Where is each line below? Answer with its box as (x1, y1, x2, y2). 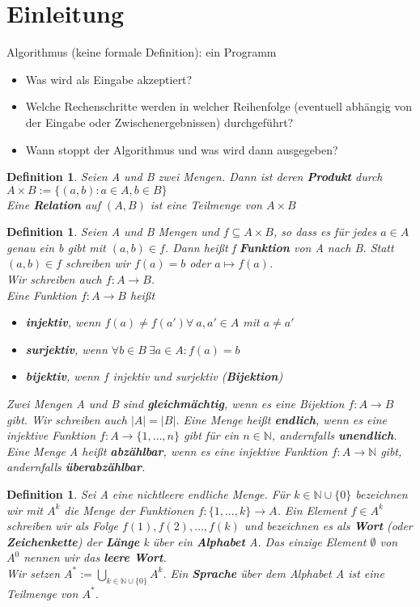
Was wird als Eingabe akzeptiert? (25, 70, 193, 87)
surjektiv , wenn (25, 340, 108, 357)
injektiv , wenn (25, 314, 101, 331)
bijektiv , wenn (25, 368, 100, 385)
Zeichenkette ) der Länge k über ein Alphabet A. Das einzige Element (6, 533, 367, 550)
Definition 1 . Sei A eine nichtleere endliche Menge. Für (6, 486, 291, 502)
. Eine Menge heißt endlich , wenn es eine (176, 411, 388, 428)
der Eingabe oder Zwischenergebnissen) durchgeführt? (25, 113, 294, 130)
